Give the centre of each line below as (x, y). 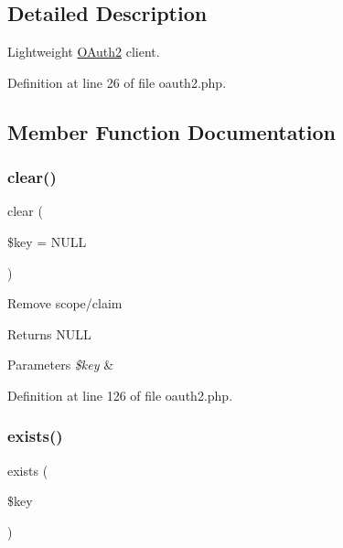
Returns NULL (49, 333)
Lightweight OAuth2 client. (84, 52)
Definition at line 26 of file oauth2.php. (117, 82)
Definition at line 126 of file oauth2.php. (120, 395)
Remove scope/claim (65, 303)
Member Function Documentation (172, 131)
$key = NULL (47, 241)
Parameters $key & (61, 365)
